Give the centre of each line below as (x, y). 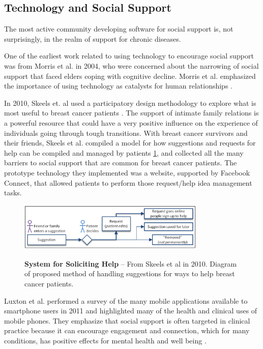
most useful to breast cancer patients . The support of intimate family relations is (131, 113)
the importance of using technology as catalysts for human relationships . (118, 86)
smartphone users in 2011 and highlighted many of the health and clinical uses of (131, 311)
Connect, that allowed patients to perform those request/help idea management (128, 182)
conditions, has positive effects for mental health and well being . (105, 340)
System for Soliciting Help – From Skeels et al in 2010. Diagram (131, 263)
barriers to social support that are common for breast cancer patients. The (121, 163)
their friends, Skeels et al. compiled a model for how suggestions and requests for (130, 143)
